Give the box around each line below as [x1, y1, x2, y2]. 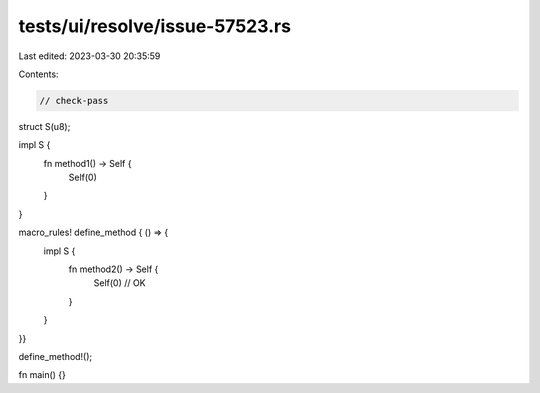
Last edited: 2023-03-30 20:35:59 [18, 50, 161, 62]
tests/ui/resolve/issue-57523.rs [18, 15, 292, 37]
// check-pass [39, 95, 109, 106]
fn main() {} [18, 369, 67, 381]
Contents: [18, 68, 59, 80]
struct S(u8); [18, 120, 71, 132]
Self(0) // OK [93, 277, 146, 289]
